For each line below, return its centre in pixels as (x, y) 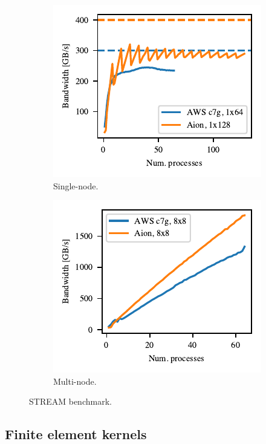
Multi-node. (75, 381)
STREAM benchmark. (70, 401)
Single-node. (76, 185)
